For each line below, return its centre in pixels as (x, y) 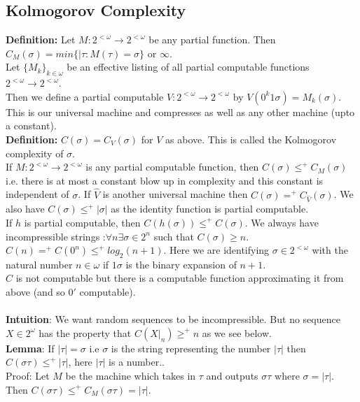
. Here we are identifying (216, 250)
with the (330, 250)
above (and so (35, 292)
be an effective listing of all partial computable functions (188, 67)
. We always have (282, 222)
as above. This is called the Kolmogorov (251, 139)
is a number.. (137, 362)
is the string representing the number (191, 348)
